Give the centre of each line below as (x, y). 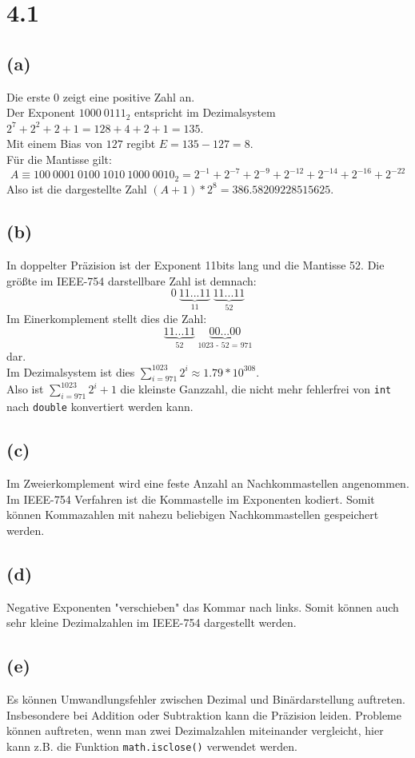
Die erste (28, 96)
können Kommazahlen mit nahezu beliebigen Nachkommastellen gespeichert (193, 515)
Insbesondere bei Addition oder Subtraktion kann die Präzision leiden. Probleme (204, 714)
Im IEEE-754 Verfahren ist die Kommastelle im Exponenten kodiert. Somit (191, 499)
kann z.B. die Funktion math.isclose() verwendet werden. (152, 746)
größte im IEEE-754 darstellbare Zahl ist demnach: (132, 280)
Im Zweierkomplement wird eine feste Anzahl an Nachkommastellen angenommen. (208, 483)
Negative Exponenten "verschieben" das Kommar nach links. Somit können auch (203, 606)
